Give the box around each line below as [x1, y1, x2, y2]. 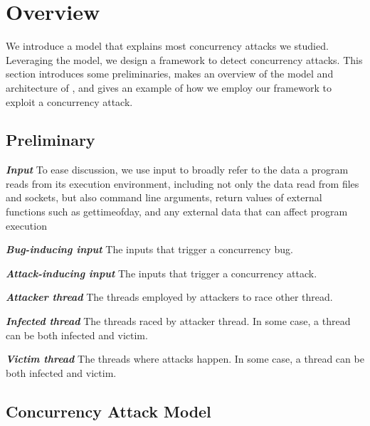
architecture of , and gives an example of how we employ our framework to [6, 80, 332, 95]
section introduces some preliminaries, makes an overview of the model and [6, 66, 334, 81]
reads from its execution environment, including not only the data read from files [6, 176, 359, 191]
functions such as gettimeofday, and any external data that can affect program [6, 204, 348, 219]
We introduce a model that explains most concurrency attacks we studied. [6, 38, 329, 53]
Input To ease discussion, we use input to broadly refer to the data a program [6, 162, 349, 177]
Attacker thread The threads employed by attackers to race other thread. [6, 289, 333, 304]
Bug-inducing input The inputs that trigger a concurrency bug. [6, 242, 293, 257]
